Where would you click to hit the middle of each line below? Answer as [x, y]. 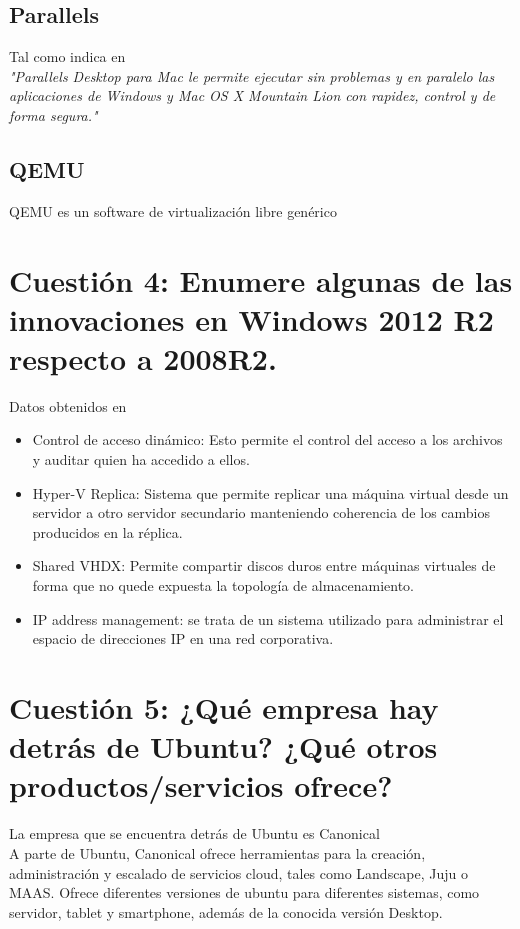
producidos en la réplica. [107, 531]
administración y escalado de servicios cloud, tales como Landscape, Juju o [239, 872]
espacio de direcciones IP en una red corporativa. [183, 638]
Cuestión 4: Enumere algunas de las [261, 279]
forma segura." [53, 114]
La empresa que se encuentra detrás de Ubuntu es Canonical [194, 833]
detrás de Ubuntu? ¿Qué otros [223, 746]
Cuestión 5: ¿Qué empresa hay [224, 707]
